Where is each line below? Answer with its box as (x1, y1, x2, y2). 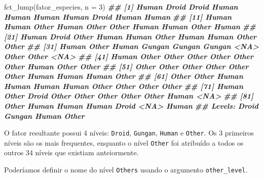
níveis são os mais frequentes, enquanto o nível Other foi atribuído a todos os (4, 137, 244, 148)
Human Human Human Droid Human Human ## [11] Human (4, 11, 232, 22)
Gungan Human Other (4, 110, 85, 121)
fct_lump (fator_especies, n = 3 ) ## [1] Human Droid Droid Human (4, 2, 238, 12)
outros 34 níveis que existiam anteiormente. (4, 147, 139, 158)
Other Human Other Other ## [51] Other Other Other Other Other (4, 61, 249, 71)
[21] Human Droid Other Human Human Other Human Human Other (4, 31, 257, 41)
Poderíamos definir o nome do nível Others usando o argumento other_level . (4, 164, 248, 175)
